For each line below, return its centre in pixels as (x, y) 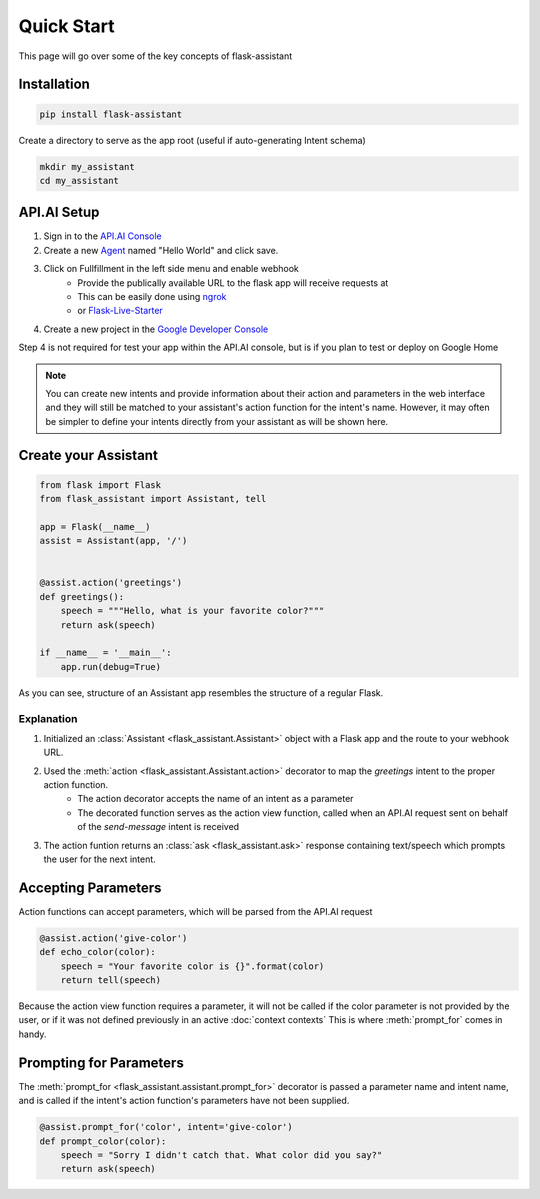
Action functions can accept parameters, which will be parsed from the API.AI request (195, 911)
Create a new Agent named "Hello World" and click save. (161, 250)
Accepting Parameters (90, 887)
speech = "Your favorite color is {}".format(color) (192, 966)
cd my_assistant (79, 180)
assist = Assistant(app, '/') (113, 541)
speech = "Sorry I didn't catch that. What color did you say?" (221, 1154)
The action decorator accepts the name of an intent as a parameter (215, 799)
